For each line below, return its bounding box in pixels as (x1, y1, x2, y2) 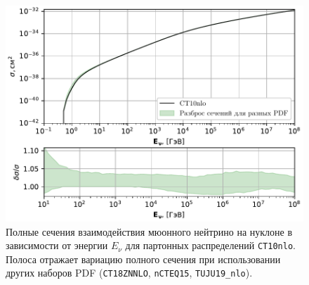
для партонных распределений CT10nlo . (125, 238, 296, 253)
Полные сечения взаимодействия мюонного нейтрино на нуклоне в (6, 224, 293, 239)
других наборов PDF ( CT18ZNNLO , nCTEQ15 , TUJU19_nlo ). (6, 265, 253, 280)
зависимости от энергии (6, 238, 108, 253)
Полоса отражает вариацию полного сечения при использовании (6, 251, 281, 266)
